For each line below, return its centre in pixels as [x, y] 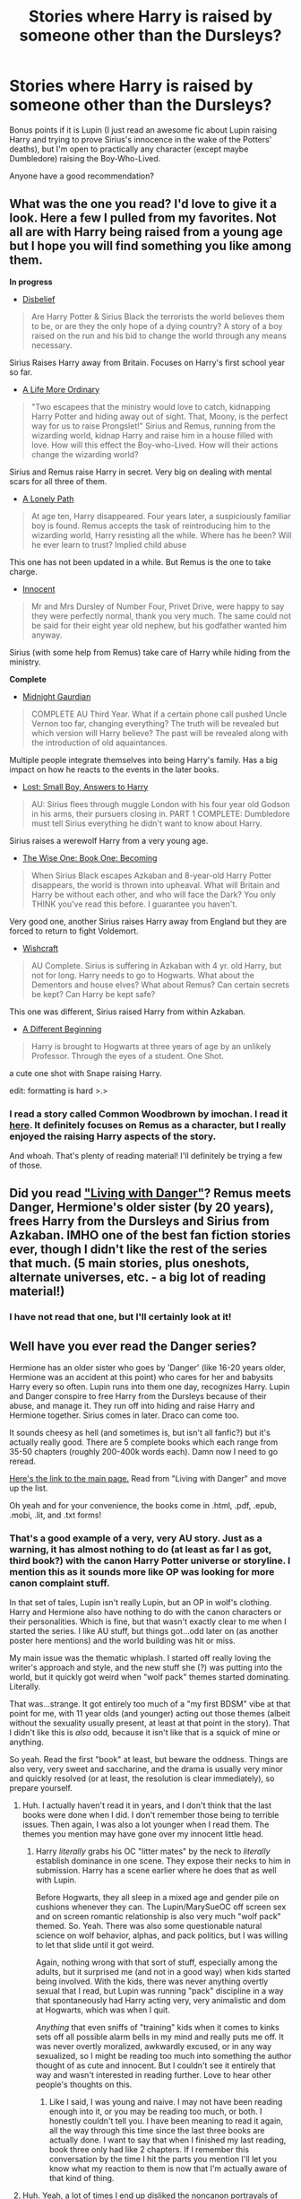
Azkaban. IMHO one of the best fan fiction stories [150, 1235]
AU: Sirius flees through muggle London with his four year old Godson [160, 804]
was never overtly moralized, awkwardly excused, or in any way [154, 2047]
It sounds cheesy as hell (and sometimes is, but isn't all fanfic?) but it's [140, 1433]
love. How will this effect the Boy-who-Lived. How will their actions [155, 445]
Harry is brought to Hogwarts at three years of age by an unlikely [151, 1046]
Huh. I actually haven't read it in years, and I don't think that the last [146, 1805]
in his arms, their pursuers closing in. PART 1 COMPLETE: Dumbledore [160, 813]
